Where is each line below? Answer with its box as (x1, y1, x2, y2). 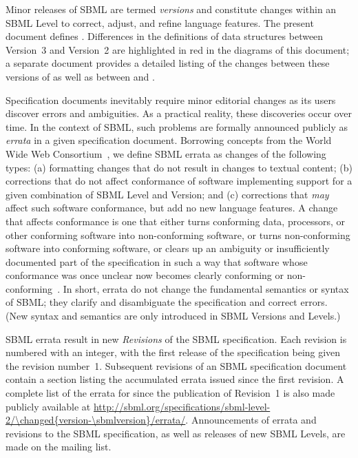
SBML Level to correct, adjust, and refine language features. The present (6, 15, 314, 30)
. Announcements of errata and (185, 413, 317, 427)
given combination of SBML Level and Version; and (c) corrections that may (6, 187, 329, 201)
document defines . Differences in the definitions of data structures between (6, 29, 324, 43)
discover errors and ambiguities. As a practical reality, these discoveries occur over (6, 106, 352, 121)
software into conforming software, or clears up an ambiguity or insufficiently (6, 241, 330, 256)
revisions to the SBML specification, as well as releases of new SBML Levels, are (6, 426, 346, 440)
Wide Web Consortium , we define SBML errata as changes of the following (6, 146, 326, 160)
